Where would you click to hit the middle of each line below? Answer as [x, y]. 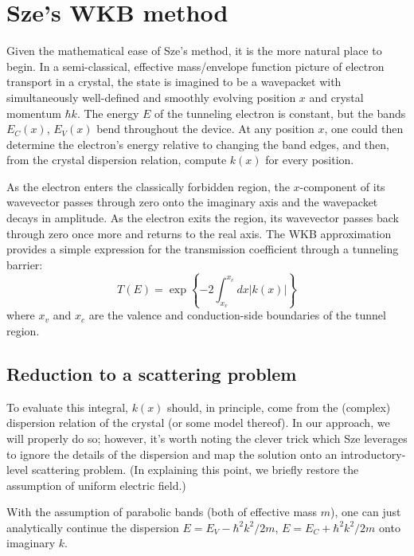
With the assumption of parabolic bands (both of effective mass [162, 512]
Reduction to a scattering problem [152, 373]
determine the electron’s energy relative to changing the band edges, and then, [198, 144]
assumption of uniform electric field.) [96, 485]
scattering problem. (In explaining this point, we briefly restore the [195, 470]
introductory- [373, 454]
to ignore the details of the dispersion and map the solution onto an [172, 454]
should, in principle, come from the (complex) [279, 407]
